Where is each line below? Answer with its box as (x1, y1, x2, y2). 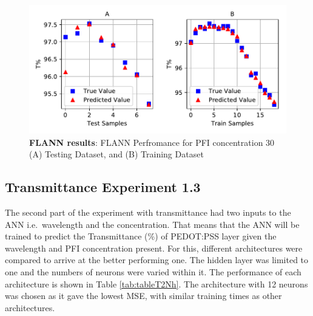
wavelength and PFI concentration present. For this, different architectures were (5, 241, 303, 254)
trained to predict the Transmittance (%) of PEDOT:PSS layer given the (5, 230, 277, 242)
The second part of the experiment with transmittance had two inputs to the (5, 205, 291, 218)
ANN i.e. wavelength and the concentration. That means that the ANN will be (5, 218, 300, 230)
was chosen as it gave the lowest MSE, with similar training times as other (5, 289, 282, 302)
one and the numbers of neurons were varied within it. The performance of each (5, 265, 301, 278)
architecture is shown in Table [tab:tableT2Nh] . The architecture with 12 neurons (5, 277, 308, 290)
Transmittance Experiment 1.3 (5, 177, 201, 196)
